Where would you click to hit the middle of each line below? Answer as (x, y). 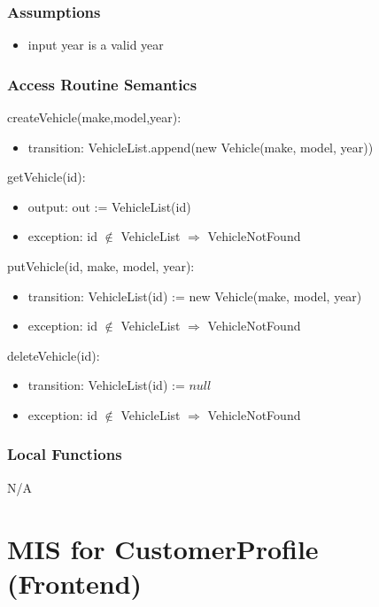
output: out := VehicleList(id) (109, 206)
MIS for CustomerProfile (163, 548)
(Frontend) (75, 583)
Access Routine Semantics (102, 84)
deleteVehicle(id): (54, 355)
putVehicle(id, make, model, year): (101, 266)
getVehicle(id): (46, 177)
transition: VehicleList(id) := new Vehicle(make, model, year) (195, 296)
